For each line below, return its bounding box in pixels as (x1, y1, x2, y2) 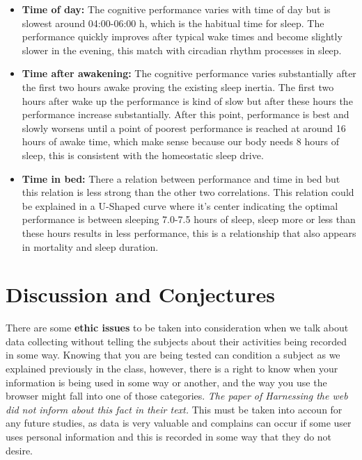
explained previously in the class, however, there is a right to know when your (6, 361, 338, 375)
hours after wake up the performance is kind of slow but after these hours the (22, 93, 353, 108)
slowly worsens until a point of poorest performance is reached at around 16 (22, 120, 346, 135)
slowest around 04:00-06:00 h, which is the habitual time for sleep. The (22, 15, 324, 30)
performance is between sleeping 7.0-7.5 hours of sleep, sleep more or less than (22, 212, 356, 227)
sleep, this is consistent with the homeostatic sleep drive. (22, 147, 264, 162)
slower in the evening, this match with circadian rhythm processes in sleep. (22, 42, 342, 57)
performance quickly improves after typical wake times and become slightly (22, 29, 343, 44)
